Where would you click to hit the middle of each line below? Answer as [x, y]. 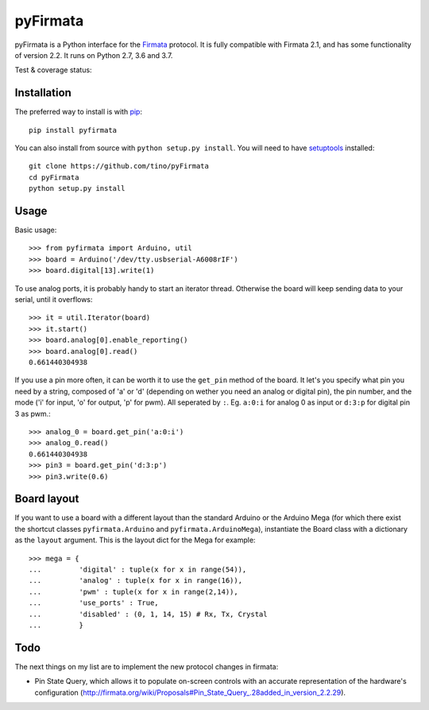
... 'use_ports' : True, [94, 603]
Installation [43, 93]
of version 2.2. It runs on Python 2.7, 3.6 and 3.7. [94, 55]
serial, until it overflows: [54, 300]
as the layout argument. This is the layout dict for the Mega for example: [135, 540]
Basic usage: [36, 230]
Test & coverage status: [53, 70]
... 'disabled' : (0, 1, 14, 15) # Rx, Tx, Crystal [148, 614]
